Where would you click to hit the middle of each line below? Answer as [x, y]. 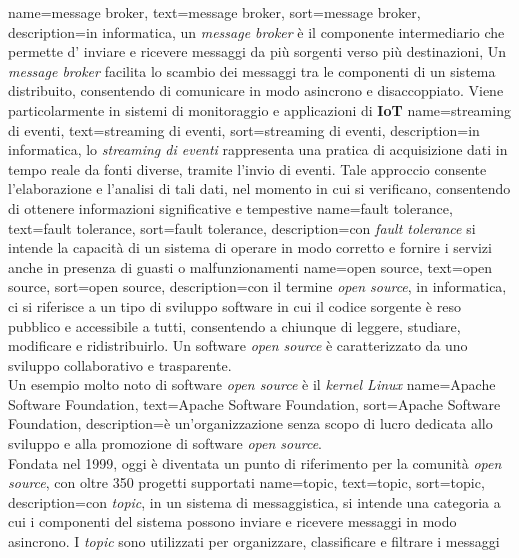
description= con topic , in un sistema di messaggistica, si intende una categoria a [254, 501]
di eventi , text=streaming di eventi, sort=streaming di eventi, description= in [244, 129]
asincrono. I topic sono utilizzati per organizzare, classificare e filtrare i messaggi [254, 541]
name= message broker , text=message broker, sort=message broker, [214, 12]
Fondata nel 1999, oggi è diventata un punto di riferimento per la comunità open [255, 462]
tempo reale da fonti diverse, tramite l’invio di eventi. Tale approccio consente [247, 168]
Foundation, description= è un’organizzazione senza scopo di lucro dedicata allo [250, 423]
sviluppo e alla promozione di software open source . [165, 443]
